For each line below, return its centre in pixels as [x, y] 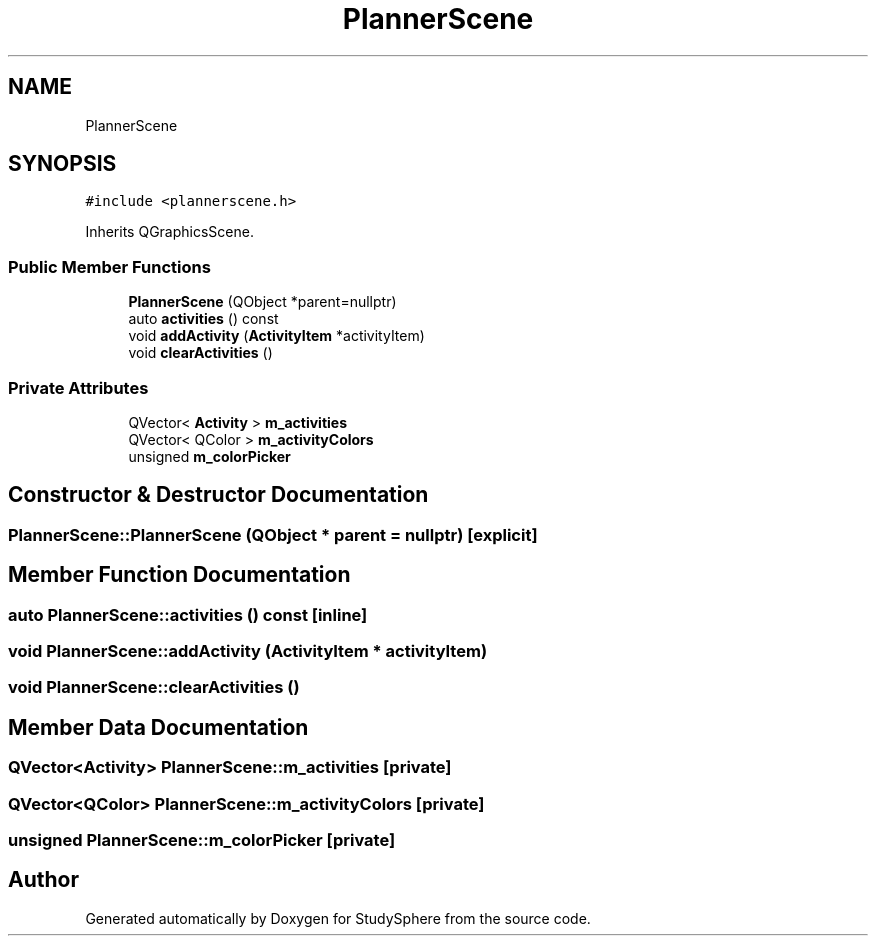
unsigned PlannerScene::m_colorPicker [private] [202, 839]
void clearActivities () [200, 353]
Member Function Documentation [179, 575]
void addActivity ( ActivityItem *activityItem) [276, 336]
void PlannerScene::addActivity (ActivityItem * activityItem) [248, 651]
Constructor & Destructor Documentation [218, 495]
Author [43, 880]
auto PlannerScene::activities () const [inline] [188, 614]
